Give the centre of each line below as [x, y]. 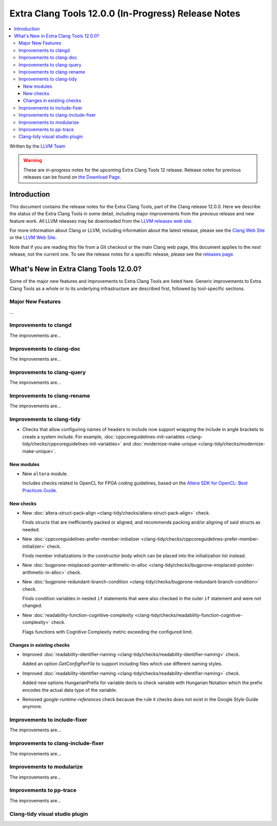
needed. [31, 529]
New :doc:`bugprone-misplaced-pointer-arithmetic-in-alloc [85, 565]
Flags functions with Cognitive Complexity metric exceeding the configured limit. [108, 632]
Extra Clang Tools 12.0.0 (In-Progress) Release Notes [125, 13]
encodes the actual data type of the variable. [70, 690]
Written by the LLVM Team [38, 146]
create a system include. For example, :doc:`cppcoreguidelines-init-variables [104, 437]
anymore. [32, 707]
